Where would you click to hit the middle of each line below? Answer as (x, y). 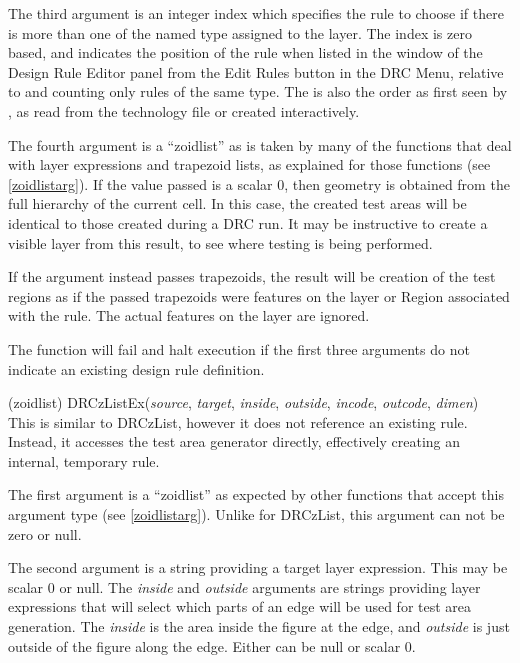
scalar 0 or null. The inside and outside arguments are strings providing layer (244, 586)
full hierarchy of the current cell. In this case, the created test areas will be (237, 203)
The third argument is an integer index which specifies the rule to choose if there (256, 13)
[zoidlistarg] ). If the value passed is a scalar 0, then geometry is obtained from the (259, 183)
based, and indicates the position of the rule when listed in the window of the (245, 52)
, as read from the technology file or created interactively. (184, 110)
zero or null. (45, 533)
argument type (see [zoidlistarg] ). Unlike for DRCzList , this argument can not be (256, 514)
